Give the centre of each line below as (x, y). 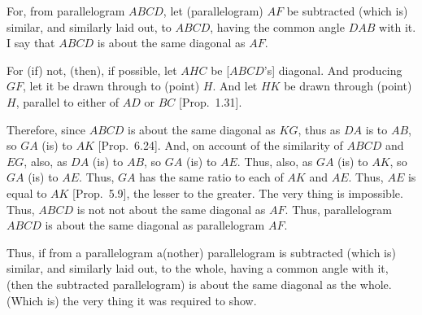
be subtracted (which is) (347, 11)
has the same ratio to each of (211, 177)
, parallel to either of (67, 101)
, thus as (319, 129)
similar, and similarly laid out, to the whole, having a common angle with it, (198, 268)
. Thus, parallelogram (338, 209)
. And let (235, 86)
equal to (27, 192)
